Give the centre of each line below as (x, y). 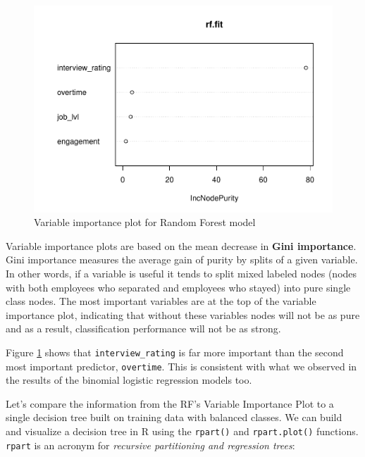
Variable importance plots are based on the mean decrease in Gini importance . (181, 245)
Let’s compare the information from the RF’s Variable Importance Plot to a (170, 403)
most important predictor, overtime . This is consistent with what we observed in (181, 366)
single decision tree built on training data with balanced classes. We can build (174, 417)
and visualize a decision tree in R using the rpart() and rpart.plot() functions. (182, 431)
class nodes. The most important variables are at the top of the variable (161, 301)
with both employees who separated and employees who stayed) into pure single (178, 287)
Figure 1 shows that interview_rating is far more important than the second (175, 352)
